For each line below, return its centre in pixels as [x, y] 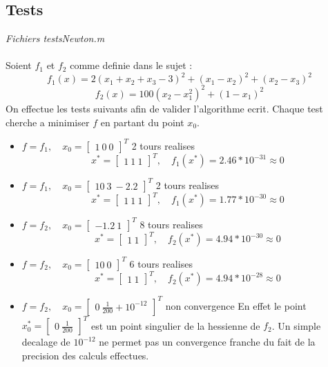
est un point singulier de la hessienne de [175, 325]
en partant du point [142, 122]
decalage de [46, 342]
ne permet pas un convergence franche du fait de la [207, 342]
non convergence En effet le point [236, 305]
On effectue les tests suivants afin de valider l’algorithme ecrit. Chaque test [164, 108]
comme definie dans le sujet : [131, 65]
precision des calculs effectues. [85, 355]
